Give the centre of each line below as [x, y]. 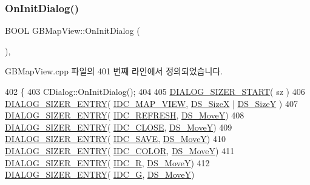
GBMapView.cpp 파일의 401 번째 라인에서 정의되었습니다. [114, 71]
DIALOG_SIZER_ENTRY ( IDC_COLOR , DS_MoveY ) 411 [120, 150]
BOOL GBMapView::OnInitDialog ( [72, 31]
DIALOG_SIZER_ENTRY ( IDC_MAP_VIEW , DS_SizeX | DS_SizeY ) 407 [151, 103]
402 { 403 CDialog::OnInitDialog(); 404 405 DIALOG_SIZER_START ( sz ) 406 [155, 91]
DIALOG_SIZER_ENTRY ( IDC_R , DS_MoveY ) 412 [107, 162]
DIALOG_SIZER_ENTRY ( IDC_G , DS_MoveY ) [100, 174]
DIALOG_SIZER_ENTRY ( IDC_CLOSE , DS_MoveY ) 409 [119, 127]
